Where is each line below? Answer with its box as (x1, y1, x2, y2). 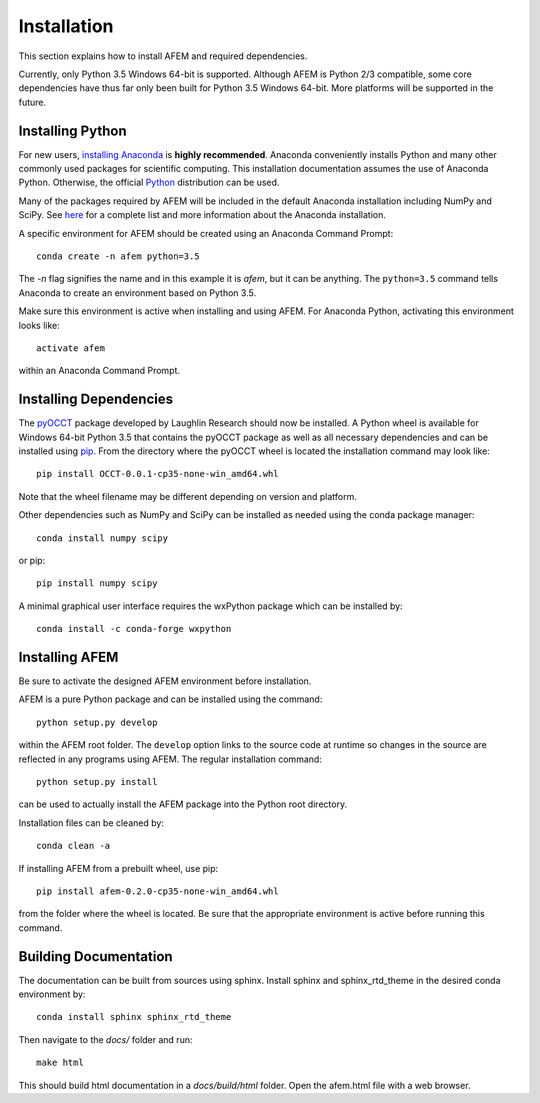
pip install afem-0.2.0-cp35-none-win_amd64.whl (36, 885, 279, 897)
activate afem (36, 342, 105, 354)
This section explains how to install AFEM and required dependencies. (18, 50, 308, 62)
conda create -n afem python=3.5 (36, 250, 200, 262)
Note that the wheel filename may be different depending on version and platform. (18, 490, 357, 502)
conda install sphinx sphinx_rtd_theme (36, 1011, 232, 1023)
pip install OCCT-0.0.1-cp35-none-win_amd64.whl (36, 468, 279, 480)
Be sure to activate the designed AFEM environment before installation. (18, 675, 312, 687)
